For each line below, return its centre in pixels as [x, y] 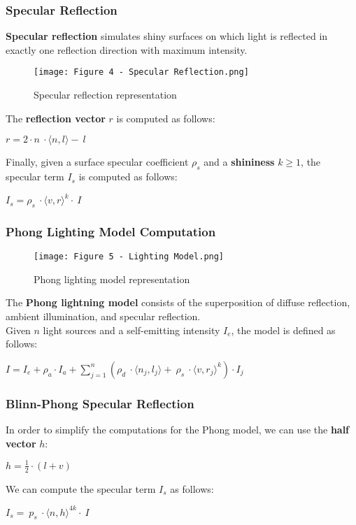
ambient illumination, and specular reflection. [103, 316]
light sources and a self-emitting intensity [131, 330]
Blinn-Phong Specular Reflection [100, 403]
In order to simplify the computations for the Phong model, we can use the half [178, 429]
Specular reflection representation [105, 95]
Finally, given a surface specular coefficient [97, 162]
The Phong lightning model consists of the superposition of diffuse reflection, [178, 302]
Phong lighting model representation [112, 279]
